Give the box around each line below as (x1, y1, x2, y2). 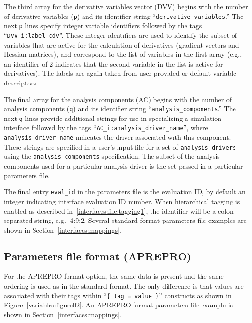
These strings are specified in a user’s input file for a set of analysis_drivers (4, 141, 236, 152)
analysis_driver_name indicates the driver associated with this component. (4, 132, 231, 142)
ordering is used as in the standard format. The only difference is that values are (4, 281, 244, 291)
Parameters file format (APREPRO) (4, 248, 191, 263)
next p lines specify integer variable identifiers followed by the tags (4, 20, 202, 31)
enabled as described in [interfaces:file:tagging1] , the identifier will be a (4, 205, 216, 216)
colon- (218, 205, 236, 216)
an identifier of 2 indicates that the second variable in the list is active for (4, 58, 223, 68)
